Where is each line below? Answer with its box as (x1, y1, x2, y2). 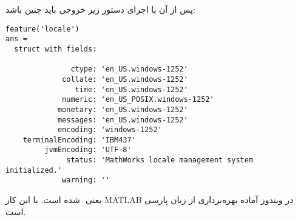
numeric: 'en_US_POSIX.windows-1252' (62, 95, 214, 104)
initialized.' (5, 165, 63, 175)
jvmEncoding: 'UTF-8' (44, 145, 132, 155)
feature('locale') (5, 24, 80, 33)
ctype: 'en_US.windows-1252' (70, 65, 188, 74)
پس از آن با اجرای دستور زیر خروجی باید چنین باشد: (5, 3, 195, 15)
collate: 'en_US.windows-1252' (62, 75, 188, 84)
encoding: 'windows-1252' (57, 125, 162, 135)
